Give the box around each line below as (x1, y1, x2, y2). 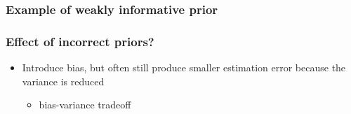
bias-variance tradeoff (39, 97, 131, 112)
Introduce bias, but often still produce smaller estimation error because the (22, 60, 346, 75)
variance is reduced (22, 73, 105, 88)
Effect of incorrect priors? (6, 32, 154, 50)
